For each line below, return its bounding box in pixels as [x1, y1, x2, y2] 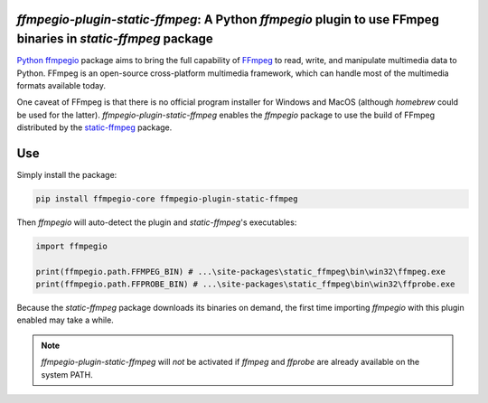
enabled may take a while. [16, 314, 115, 325]
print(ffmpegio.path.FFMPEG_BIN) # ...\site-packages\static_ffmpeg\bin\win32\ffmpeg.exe [35, 267, 446, 276]
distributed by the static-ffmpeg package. [16, 122, 173, 133]
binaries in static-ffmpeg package [16, 32, 214, 47]
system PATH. [41, 369, 94, 380]
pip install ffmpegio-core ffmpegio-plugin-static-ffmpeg [35, 193, 298, 203]
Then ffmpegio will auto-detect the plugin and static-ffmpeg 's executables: [16, 217, 297, 228]
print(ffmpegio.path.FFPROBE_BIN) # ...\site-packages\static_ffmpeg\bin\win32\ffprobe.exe [35, 279, 455, 289]
